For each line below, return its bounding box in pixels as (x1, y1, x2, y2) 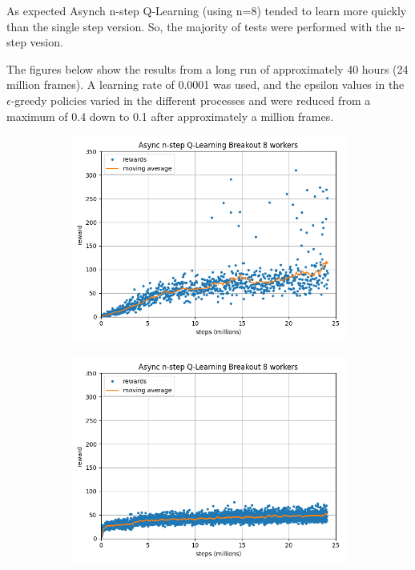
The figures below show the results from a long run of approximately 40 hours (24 (6, 60, 409, 77)
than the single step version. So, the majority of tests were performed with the (6, 18, 392, 34)
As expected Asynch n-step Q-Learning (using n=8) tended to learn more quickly (6, 2, 407, 18)
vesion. (30, 34, 63, 50)
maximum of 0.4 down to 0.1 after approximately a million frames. (6, 107, 334, 124)
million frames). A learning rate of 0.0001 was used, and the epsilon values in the (6, 76, 405, 93)
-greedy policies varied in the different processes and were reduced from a (10, 91, 371, 108)
